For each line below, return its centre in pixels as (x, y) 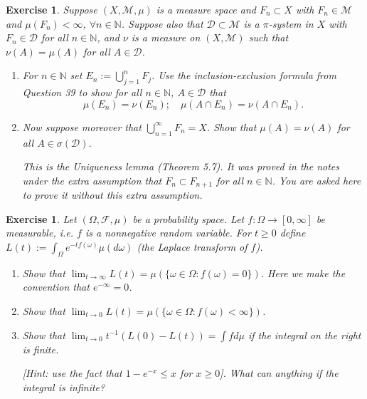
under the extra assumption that (92, 180)
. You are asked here (317, 180)
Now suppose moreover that (82, 126)
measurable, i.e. (40, 233)
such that (268, 37)
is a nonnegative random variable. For (168, 233)
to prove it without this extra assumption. (112, 195)
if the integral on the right (304, 335)
